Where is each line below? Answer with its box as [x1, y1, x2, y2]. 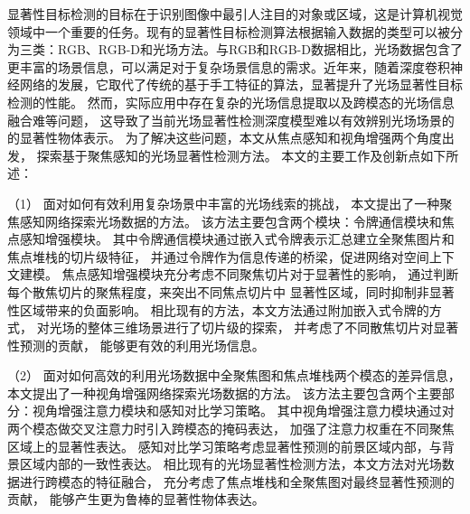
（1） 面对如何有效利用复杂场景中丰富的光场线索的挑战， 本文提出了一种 [7, 193, 440, 212]
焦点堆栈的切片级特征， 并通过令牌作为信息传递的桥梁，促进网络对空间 [7, 247, 429, 266]
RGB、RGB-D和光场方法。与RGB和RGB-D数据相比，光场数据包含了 [57, 40, 463, 59]
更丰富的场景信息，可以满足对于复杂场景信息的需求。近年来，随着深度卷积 [7, 57, 450, 76]
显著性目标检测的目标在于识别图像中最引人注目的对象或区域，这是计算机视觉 [7, 5, 463, 23]
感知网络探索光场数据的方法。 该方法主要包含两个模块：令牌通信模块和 [19, 211, 442, 230]
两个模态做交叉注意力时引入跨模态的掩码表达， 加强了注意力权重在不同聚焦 [7, 419, 455, 438]
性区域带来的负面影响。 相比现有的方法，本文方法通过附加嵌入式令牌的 [7, 300, 429, 319]
